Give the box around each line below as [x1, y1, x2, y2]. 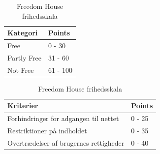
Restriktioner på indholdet [7, 125, 87, 136]
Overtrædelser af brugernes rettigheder [7, 137, 125, 148]
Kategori [7, 28, 38, 38]
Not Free [7, 64, 34, 75]
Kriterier [7, 100, 38, 111]
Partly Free [7, 52, 41, 62]
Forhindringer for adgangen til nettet [7, 113, 119, 123]
